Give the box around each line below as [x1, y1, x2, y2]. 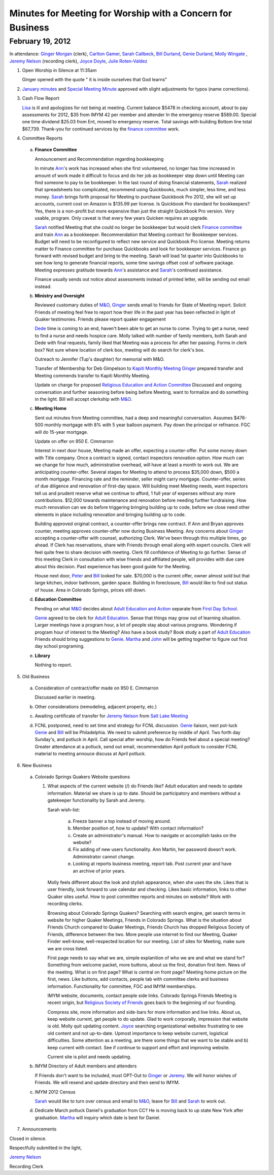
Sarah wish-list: [47, 807, 80, 813]
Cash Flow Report [22, 95, 59, 101]
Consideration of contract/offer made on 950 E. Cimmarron [35, 685, 159, 691]
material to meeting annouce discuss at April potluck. [35, 751, 147, 757]
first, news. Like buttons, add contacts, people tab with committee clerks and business [47, 976, 229, 982]
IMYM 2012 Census [35, 1089, 76, 1095]
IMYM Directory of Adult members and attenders [35, 1063, 137, 1069]
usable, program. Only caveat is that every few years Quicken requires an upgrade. [35, 215, 209, 221]
